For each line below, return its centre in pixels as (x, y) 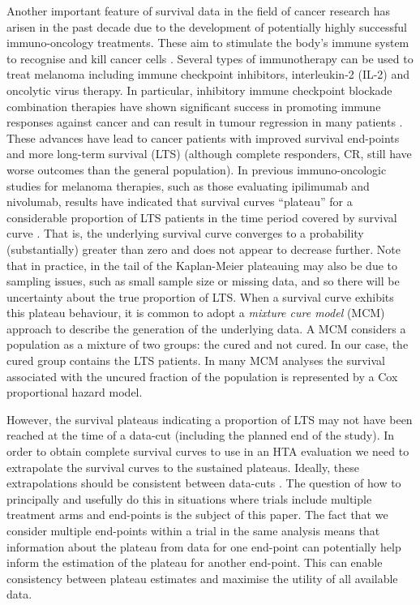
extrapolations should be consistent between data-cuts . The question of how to (204, 483)
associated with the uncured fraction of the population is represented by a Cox (202, 376)
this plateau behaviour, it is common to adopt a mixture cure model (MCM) (196, 313)
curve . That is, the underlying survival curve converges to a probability (185, 233)
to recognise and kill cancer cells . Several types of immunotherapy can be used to (210, 58)
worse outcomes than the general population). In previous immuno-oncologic (197, 169)
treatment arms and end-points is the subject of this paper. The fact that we (197, 515)
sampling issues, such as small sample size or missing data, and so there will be (203, 281)
